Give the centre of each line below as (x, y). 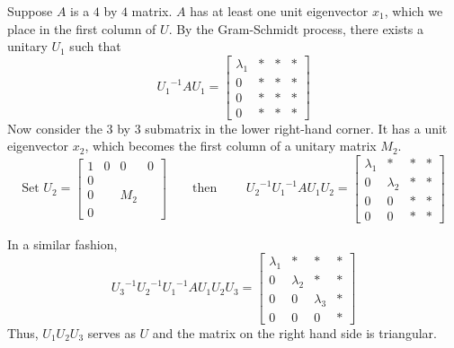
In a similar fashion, (62, 244)
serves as (111, 332)
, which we (414, 11)
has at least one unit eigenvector (279, 11)
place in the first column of (82, 28)
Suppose (30, 11)
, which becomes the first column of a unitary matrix (231, 146)
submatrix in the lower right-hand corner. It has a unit (296, 128)
